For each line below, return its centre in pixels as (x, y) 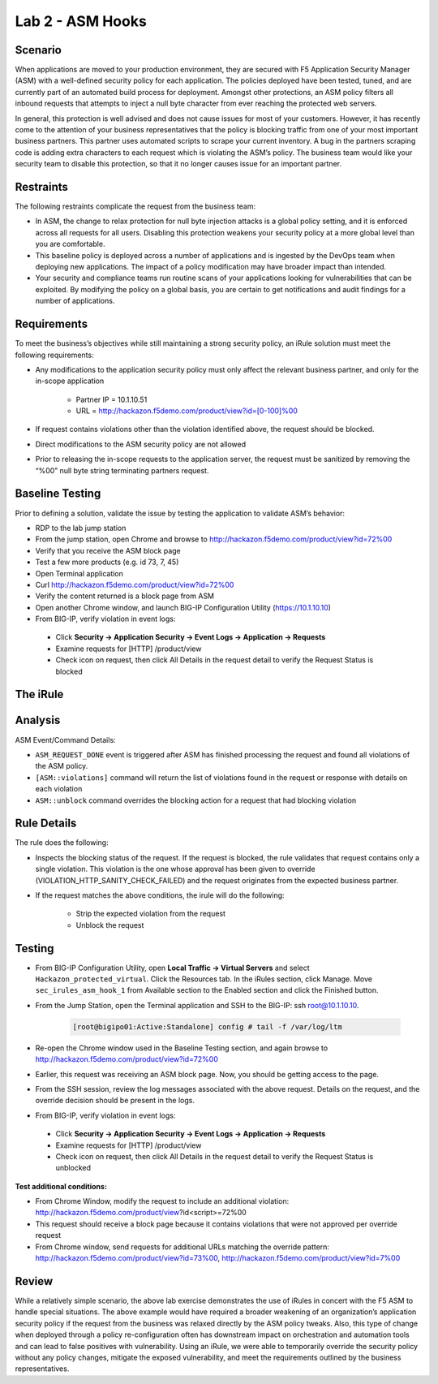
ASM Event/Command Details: (66, 739)
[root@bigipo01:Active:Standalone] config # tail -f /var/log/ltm (207, 1026)
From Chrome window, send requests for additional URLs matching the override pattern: (182, 1247)
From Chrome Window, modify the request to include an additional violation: (162, 1201)
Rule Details (46, 824)
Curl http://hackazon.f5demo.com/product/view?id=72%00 (135, 584)
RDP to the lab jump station (81, 528)
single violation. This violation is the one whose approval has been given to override (175, 869)
